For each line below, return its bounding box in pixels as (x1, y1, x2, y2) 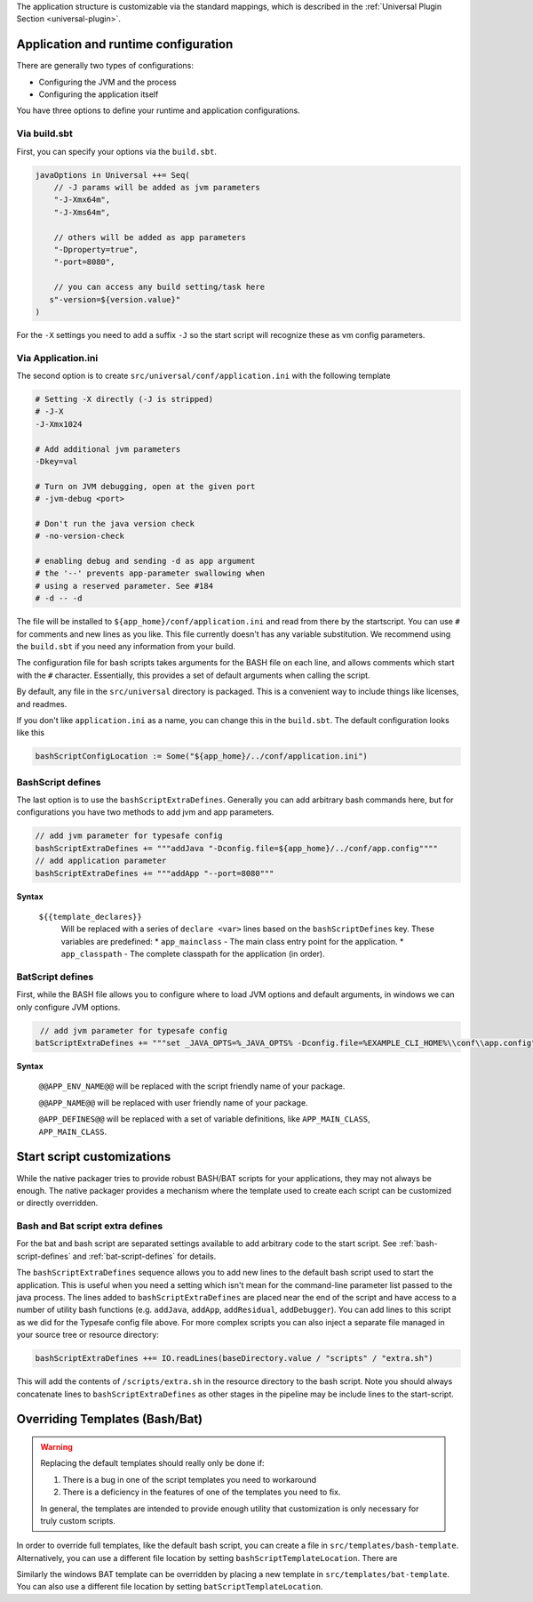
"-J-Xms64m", (53, 207, 111, 217)
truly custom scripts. (40, 1515, 115, 1526)
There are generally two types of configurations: (16, 60, 195, 71)
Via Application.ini (16, 351, 99, 364)
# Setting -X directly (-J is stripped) (35, 394, 213, 404)
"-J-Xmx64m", (53, 195, 111, 205)
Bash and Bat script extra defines (16, 1220, 163, 1232)
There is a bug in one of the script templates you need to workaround (62, 1474, 317, 1485)
